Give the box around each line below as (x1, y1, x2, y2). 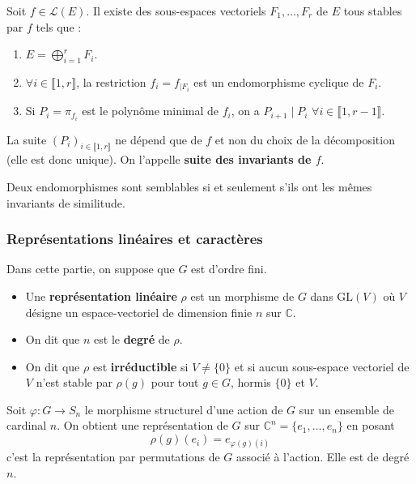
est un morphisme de (190, 287, 295, 304)
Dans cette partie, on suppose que (6, 260, 175, 277)
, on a (231, 102, 260, 119)
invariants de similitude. (6, 194, 125, 211)
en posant (346, 417, 395, 434)
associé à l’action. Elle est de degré (236, 448, 410, 465)
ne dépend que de (115, 131, 202, 148)
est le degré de (94, 331, 170, 348)
